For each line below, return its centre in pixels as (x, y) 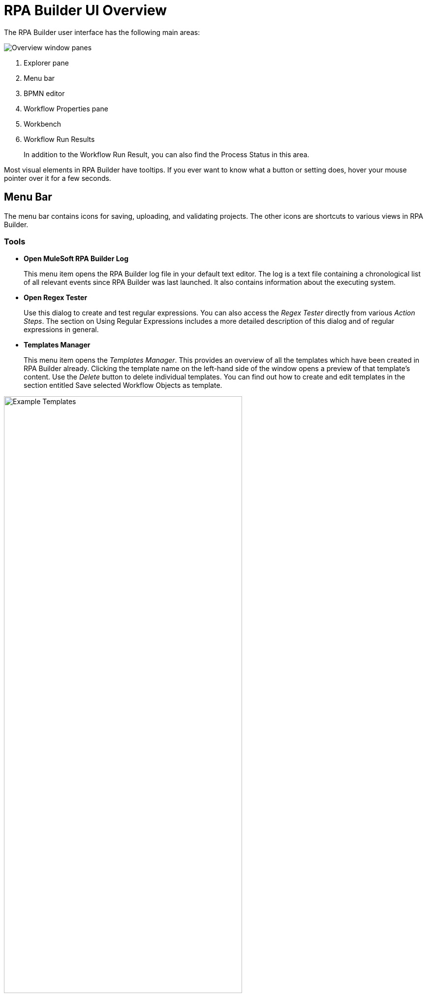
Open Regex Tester (56, 298)
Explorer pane (46, 63)
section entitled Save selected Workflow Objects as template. (123, 385)
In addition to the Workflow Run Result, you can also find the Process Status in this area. (167, 154)
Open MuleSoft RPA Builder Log (76, 259)
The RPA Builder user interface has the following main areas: (102, 32)
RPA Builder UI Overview (86, 10)
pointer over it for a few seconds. (58, 178)
